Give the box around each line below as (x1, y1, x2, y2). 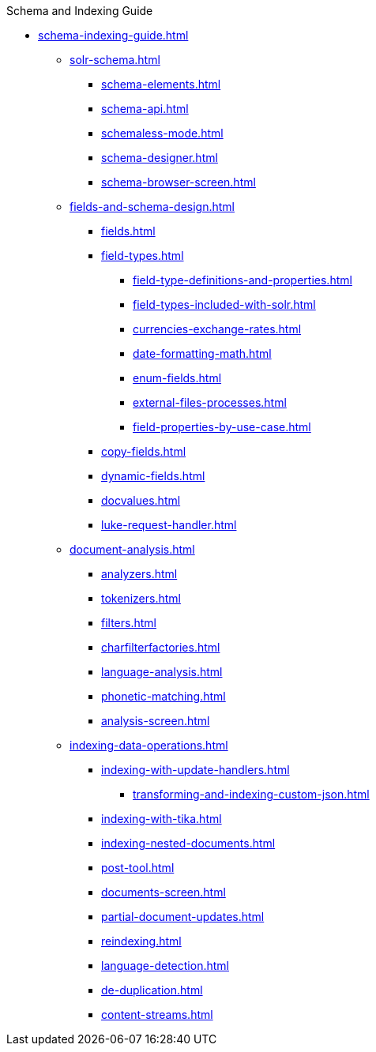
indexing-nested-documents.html (101, 836, 276, 850)
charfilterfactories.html (101, 641, 220, 654)
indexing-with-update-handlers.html (101, 763, 290, 776)
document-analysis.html (70, 543, 195, 556)
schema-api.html (101, 102, 189, 115)
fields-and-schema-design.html (70, 200, 235, 213)
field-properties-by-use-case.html (133, 420, 311, 434)
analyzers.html (101, 567, 178, 580)
